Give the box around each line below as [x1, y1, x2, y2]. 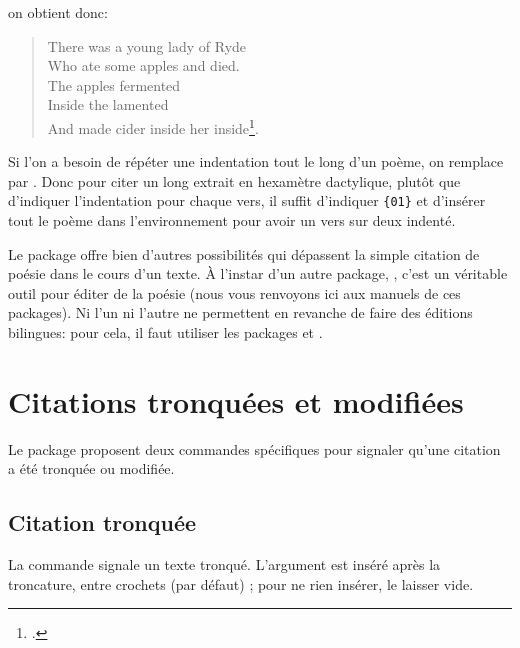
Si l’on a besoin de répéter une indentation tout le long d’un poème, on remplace [8, 151, 504, 172]
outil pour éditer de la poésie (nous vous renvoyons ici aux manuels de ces [8, 282, 461, 303]
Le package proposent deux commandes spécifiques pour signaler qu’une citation [8, 438, 501, 459]
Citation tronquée [8, 507, 197, 538]
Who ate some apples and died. [47, 55, 240, 76]
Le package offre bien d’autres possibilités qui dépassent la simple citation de [8, 243, 480, 264]
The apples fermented [47, 74, 181, 95]
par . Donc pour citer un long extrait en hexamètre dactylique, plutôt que [8, 170, 461, 191]
